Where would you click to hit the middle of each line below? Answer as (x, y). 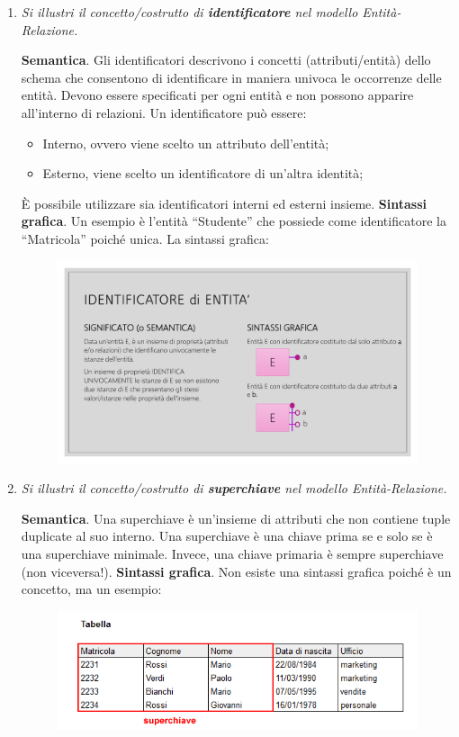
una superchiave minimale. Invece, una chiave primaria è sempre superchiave (232, 554)
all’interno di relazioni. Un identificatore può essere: (164, 112)
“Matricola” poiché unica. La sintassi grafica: (145, 238)
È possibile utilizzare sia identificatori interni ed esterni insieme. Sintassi (224, 203)
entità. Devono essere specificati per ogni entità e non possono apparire (217, 95)
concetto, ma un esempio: (91, 589)
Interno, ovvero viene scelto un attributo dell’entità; (186, 143)
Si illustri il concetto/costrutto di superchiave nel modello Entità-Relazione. (234, 488)
